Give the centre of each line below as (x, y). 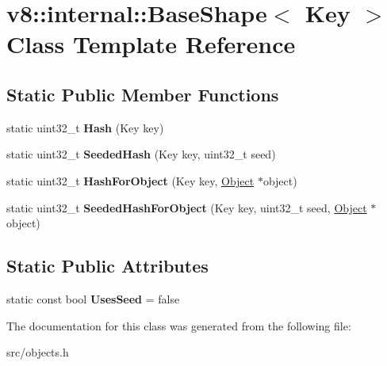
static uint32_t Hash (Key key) (85, 127)
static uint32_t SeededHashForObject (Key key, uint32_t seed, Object (187, 207)
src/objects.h (38, 352)
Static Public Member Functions (143, 94)
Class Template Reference (151, 44)
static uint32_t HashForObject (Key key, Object (130, 180)
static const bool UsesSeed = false (93, 298)
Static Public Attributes (107, 266)
